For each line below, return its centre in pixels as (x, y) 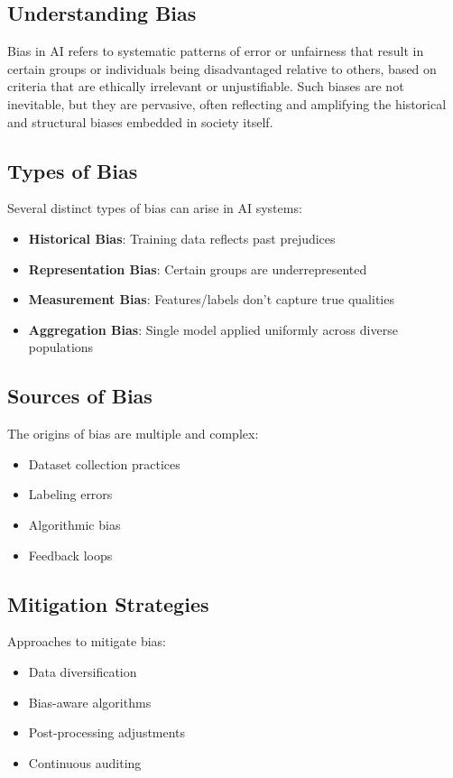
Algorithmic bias (74, 524)
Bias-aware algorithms (90, 702)
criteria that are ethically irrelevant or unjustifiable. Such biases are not (206, 86)
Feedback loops (70, 555)
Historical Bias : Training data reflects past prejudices (182, 238)
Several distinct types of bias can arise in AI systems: (155, 208)
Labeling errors (70, 494)
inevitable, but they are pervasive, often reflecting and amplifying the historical (227, 103)
